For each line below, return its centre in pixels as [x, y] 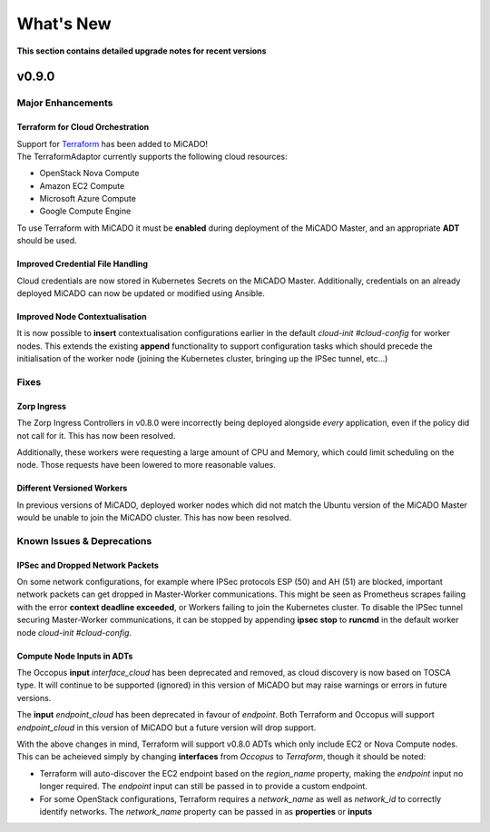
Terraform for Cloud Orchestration [83, 127]
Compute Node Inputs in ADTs [75, 656]
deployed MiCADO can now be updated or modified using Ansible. [141, 293]
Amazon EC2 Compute [82, 185]
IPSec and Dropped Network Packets [88, 565]
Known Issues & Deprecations [84, 540]
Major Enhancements [65, 103]
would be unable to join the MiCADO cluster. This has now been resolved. [154, 518]
